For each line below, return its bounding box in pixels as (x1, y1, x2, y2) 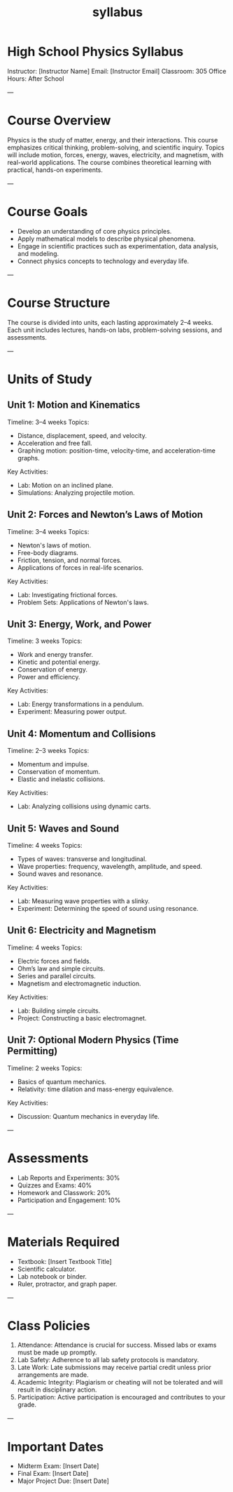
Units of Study (7, 371, 92, 387)
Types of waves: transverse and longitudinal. (17, 855, 147, 863)
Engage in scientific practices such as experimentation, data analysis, (17, 241, 219, 250)
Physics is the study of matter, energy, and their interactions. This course (7, 135, 218, 144)
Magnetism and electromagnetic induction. (17, 979, 141, 987)
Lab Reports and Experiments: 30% (17, 1173, 120, 1182)
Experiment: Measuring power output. (17, 707, 127, 716)
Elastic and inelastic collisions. (17, 775, 106, 783)
